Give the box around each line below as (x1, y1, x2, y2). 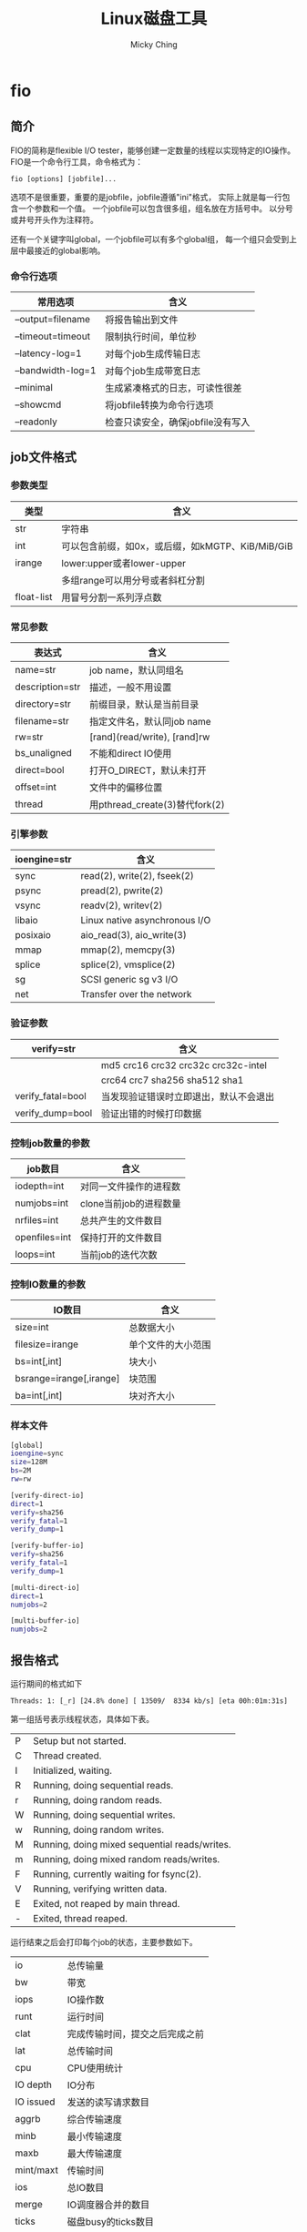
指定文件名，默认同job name (88, 716, 212, 729)
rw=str (15, 730, 44, 743)
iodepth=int (15, 1179, 65, 1192)
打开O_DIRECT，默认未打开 (88, 764, 208, 777)
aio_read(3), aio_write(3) (80, 929, 188, 942)
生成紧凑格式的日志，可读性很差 (105, 382, 242, 394)
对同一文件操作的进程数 (79, 1180, 181, 1193)
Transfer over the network (80, 988, 192, 1001)
